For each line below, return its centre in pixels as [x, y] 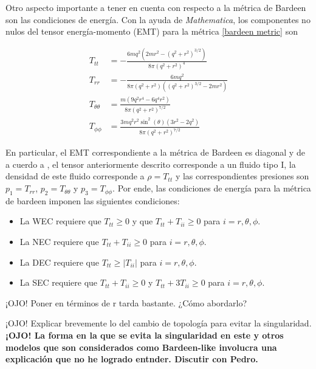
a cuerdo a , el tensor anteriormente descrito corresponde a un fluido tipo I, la [151, 164]
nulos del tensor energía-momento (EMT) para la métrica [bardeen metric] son [152, 31]
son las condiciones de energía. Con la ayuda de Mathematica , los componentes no [158, 19]
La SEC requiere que [59, 282]
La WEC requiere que [60, 221]
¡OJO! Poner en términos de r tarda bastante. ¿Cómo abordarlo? [126, 302]
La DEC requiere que [59, 262]
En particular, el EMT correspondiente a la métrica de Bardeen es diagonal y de [155, 152]
